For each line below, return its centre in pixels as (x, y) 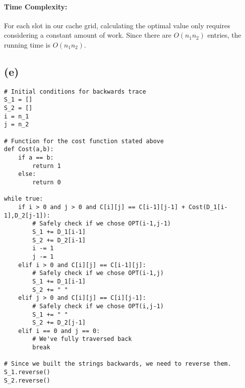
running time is (27, 44)
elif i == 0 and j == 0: (59, 331)
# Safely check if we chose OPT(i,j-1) (98, 306)
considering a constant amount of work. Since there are (88, 35)
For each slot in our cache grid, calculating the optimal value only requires (117, 25)
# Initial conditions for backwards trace (75, 91)
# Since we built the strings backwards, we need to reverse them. (118, 364)
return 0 (47, 182)
